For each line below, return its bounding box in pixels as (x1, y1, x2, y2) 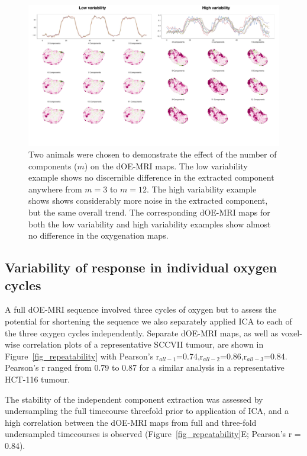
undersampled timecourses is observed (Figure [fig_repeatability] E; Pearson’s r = (5, 428, 301, 440)
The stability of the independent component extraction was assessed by (5, 393, 263, 405)
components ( (28, 159, 77, 172)
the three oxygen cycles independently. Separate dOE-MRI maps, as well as (5, 326, 279, 339)
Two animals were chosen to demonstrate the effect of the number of (28, 148, 277, 160)
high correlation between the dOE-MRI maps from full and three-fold (5, 416, 257, 428)
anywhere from (28, 182, 82, 195)
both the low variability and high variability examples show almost (28, 217, 271, 230)
